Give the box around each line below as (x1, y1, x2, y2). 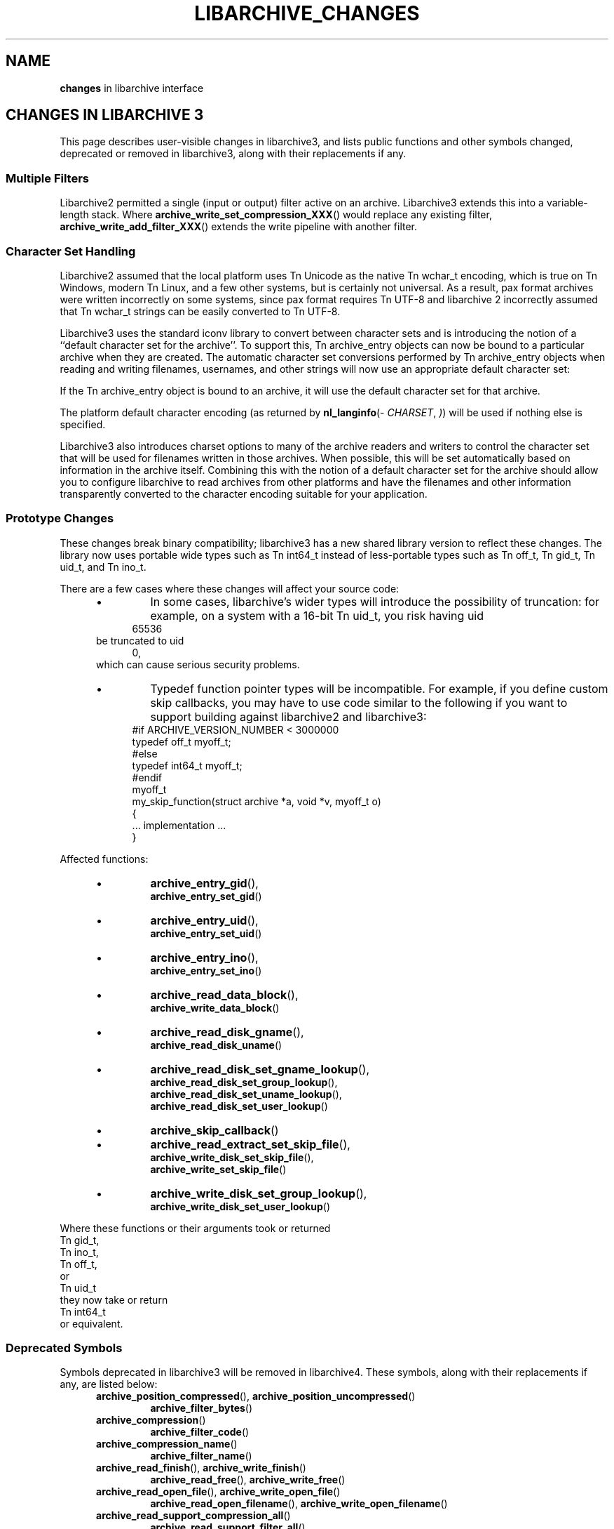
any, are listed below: (60, 1378, 158, 1391)
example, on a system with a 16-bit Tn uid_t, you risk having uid (150, 608, 484, 623)
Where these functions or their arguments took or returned (60, 1222, 331, 1234)
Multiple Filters (6, 171, 89, 185)
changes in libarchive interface (60, 81, 204, 94)
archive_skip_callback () (150, 1123, 279, 1137)
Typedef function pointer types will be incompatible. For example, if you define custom (150, 681, 608, 696)
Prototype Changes (6, 511, 114, 526)
